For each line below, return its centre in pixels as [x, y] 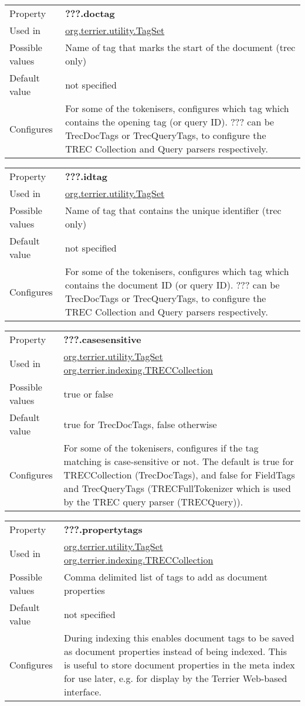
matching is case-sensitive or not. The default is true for [179, 461]
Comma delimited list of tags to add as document [166, 577]
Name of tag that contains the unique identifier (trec [173, 210]
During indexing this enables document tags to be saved [179, 638]
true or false [88, 393]
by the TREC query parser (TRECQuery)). [153, 502]
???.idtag [86, 176]
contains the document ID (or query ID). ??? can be [172, 285]
